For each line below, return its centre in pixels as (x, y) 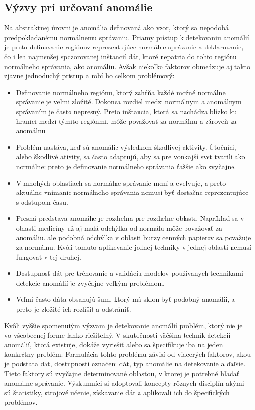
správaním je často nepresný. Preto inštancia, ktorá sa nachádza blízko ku (127, 111)
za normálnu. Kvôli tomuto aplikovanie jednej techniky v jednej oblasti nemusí (133, 247)
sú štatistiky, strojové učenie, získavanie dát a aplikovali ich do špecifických (117, 392)
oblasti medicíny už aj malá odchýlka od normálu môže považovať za (119, 228)
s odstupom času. (42, 202)
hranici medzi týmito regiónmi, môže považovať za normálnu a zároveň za (126, 121)
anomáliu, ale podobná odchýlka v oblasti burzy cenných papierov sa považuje (133, 237)
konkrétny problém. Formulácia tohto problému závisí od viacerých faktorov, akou (127, 354)
